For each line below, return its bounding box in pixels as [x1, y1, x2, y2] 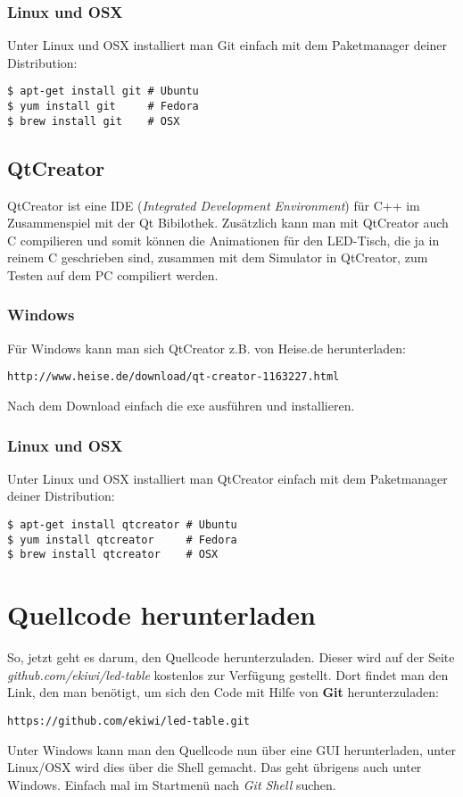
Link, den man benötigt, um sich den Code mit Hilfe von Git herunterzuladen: [7, 683, 439, 702]
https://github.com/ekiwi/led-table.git [7, 714, 251, 727]
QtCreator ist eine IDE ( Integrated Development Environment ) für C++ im [7, 195, 420, 214]
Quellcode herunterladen [7, 596, 316, 633]
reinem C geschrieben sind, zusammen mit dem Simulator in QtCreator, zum [7, 248, 428, 267]
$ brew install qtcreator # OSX [7, 548, 219, 561]
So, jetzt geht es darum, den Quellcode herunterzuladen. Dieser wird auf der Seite [7, 648, 455, 667]
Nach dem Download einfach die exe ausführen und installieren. [7, 396, 355, 415]
